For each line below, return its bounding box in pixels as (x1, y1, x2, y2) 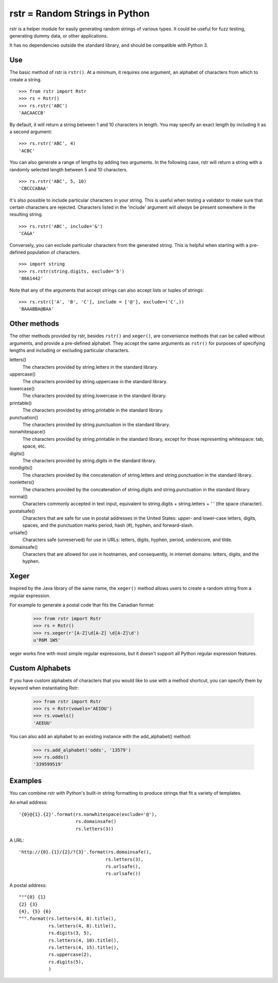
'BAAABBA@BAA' (19, 306, 54, 312)
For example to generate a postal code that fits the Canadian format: (9, 602, 154, 608)
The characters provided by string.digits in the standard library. (22, 457, 157, 463)
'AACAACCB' (19, 110, 46, 116)
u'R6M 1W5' (33, 637, 61, 643)
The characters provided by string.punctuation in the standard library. (22, 421, 170, 427)
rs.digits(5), (48, 959, 84, 964)
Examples (9, 776, 42, 785)
